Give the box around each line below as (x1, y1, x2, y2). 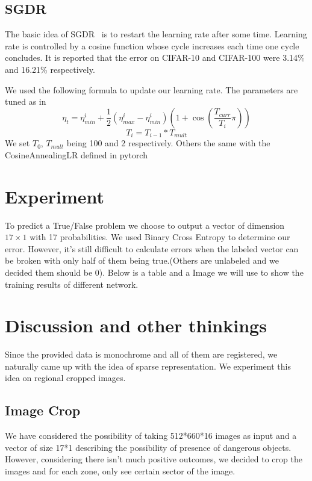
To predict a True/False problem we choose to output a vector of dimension (5, 219, 285, 231)
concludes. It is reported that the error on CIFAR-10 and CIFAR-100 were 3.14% (5, 51, 305, 64)
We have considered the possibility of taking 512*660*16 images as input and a (5, 429, 297, 442)
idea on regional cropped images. (5, 371, 126, 384)
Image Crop (5, 401, 81, 420)
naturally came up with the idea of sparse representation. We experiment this (5, 359, 291, 372)
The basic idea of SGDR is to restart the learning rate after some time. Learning (5, 28, 307, 40)
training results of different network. (5, 278, 139, 290)
